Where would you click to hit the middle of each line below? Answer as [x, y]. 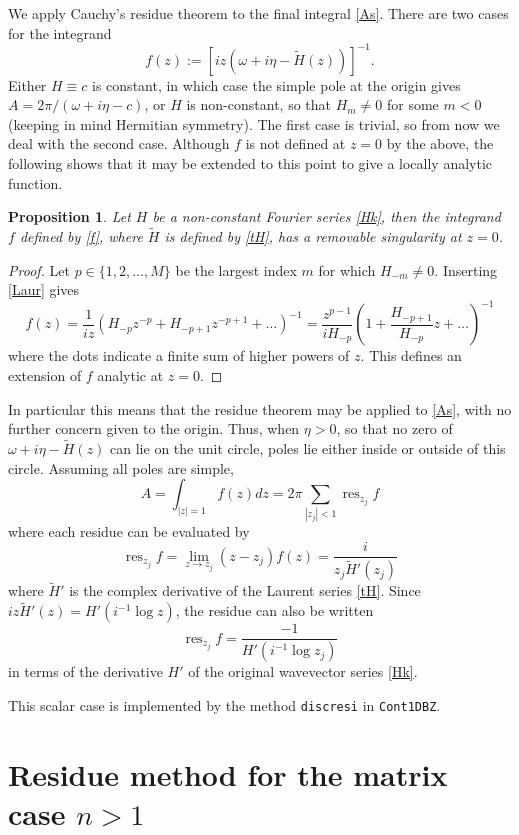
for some [413, 104]
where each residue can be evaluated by [129, 531]
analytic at [130, 374]
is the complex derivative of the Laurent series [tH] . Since [245, 590]
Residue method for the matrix [228, 773]
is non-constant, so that [258, 104]
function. [35, 182]
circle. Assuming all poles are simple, [121, 467]
